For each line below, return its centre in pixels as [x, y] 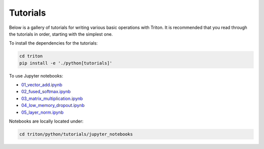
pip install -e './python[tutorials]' [66, 63]
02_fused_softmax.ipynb [46, 92]
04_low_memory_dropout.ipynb [53, 105]
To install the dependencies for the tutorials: [53, 43]
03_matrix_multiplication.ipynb [52, 99]
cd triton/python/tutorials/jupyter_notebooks [76, 134]
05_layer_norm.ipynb [42, 112]
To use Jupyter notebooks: [36, 75]
